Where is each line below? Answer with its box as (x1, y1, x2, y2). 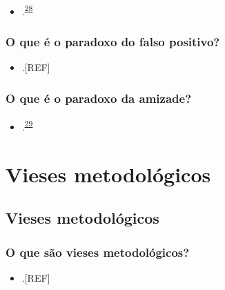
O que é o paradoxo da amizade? (6, 89, 192, 106)
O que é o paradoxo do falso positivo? (6, 33, 220, 50)
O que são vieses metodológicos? (6, 243, 190, 260)
